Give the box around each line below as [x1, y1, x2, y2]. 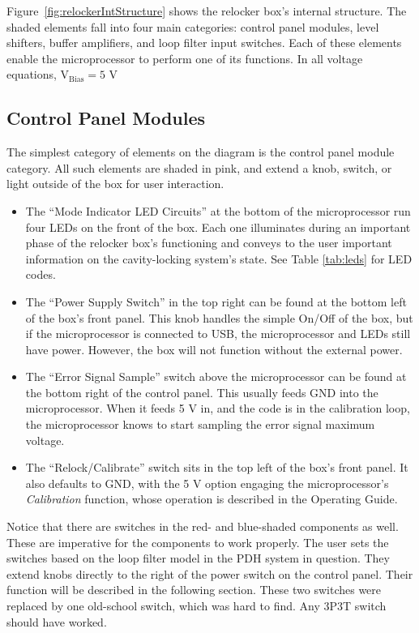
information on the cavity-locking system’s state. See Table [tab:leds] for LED [25, 250, 413, 267]
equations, [6, 66, 57, 83]
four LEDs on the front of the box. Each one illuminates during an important [25, 218, 411, 235]
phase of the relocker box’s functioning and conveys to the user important [25, 234, 392, 251]
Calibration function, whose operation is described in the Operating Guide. [25, 490, 398, 507]
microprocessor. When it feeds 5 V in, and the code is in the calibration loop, [25, 400, 410, 417]
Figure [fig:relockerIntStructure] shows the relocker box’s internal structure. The [6, 2, 407, 19]
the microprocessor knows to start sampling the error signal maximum [25, 416, 375, 433]
